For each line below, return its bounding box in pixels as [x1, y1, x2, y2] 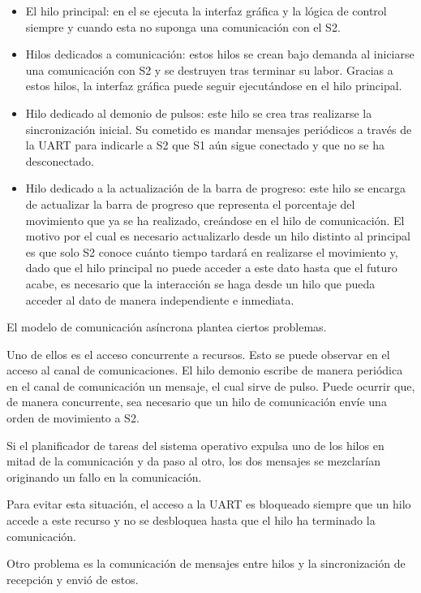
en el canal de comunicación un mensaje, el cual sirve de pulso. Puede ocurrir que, [6, 377, 415, 394]
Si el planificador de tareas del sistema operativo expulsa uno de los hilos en [6, 436, 384, 453]
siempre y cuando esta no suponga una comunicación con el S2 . [25, 18, 341, 35]
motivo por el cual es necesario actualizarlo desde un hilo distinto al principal [25, 227, 410, 245]
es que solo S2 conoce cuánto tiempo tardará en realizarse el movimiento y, [25, 243, 398, 260]
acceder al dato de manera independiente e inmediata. [25, 291, 294, 308]
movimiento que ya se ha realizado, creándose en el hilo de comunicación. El [25, 211, 405, 228]
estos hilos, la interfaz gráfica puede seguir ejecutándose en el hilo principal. [25, 77, 402, 94]
